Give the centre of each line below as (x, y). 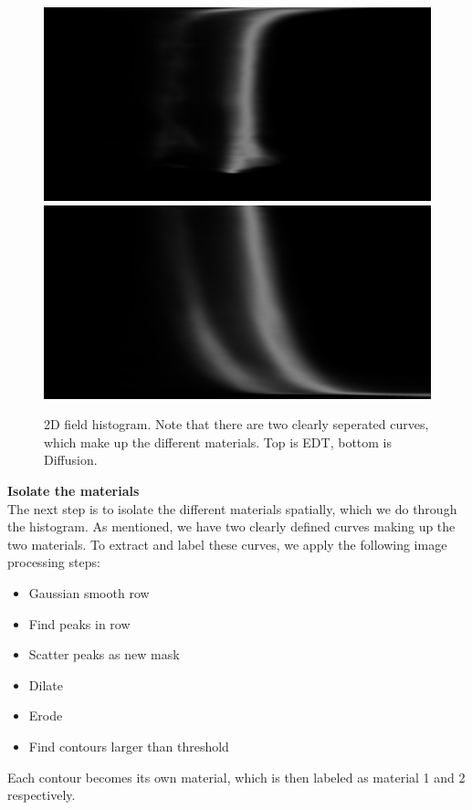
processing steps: (54, 562)
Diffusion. (71, 460)
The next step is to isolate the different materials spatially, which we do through (232, 508)
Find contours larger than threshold (129, 746)
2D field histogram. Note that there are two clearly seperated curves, (236, 424)
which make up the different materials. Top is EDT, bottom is (218, 442)
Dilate (46, 684)
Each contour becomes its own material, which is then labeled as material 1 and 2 (236, 777)
